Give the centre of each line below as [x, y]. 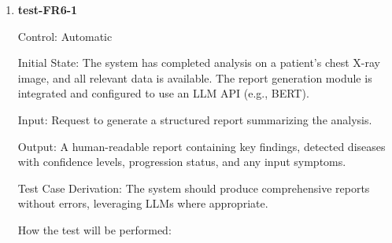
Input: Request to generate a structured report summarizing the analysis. [195, 119]
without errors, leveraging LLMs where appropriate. [143, 203]
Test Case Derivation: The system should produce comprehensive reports [194, 188]
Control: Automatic [65, 36]
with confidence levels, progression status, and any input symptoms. [182, 162]
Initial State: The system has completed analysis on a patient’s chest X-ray [199, 63]
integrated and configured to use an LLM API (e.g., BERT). [163, 93]
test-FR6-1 [48, 9]
